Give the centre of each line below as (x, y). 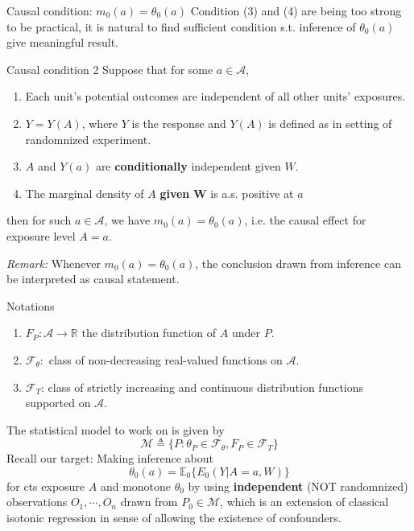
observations (37, 502)
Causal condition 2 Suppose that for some (110, 69)
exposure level (41, 235)
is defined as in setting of (330, 123)
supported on (58, 403)
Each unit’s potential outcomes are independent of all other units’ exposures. (215, 96)
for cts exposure (46, 486)
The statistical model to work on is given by (116, 429)
